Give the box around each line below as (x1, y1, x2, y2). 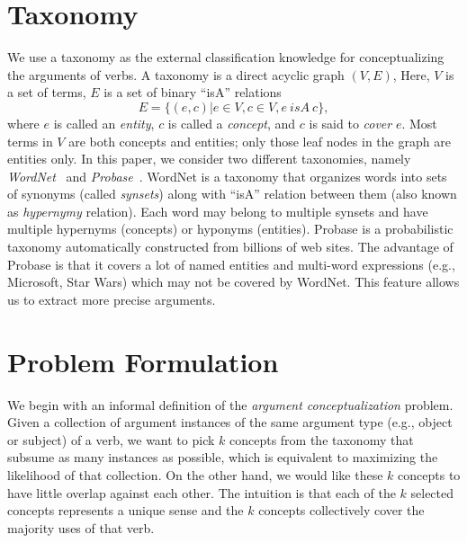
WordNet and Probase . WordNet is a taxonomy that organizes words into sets (7, 166, 447, 185)
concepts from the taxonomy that (229, 430, 414, 449)
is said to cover (309, 113, 392, 132)
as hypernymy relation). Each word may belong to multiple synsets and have (7, 201, 428, 220)
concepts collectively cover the (258, 501, 425, 520)
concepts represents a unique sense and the (7, 501, 244, 520)
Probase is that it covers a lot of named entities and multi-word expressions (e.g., (7, 254, 455, 273)
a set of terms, (7, 83, 86, 102)
